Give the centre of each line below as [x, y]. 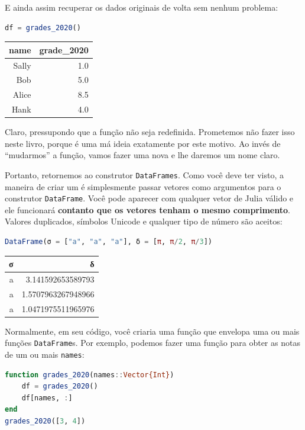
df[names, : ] [47, 398]
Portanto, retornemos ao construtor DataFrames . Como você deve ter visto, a [144, 174]
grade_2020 [64, 49]
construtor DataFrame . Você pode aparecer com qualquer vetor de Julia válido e [149, 198]
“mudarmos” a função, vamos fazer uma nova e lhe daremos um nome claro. [142, 155]
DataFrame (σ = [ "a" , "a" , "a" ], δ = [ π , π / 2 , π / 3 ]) [109, 242]
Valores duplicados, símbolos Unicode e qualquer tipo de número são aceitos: [144, 221]
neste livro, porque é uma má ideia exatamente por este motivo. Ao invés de [143, 143]
